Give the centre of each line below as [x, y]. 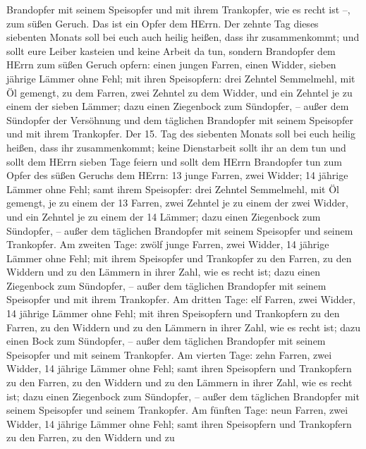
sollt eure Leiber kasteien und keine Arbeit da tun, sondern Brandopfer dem [171, 50]
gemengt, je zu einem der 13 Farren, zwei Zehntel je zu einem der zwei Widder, [177, 203]
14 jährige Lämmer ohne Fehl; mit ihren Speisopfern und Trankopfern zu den [173, 313]
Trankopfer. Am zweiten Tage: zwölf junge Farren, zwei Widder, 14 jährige [168, 244]
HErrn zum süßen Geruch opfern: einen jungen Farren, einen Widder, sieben [171, 64]
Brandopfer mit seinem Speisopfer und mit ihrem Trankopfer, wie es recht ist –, [178, 9]
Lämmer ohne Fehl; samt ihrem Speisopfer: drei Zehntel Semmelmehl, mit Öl [173, 189]
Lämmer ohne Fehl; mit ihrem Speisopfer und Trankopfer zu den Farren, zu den [179, 258]
